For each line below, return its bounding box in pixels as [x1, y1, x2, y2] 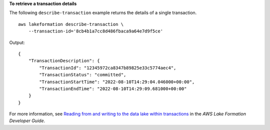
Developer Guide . [9, 118, 45, 124]
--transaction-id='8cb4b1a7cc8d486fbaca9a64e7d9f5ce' [28, 28, 163, 34]
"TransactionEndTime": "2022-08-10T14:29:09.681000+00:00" [39, 86, 187, 92]
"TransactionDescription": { [28, 58, 100, 64]
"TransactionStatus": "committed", [39, 72, 126, 78]
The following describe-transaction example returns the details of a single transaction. [9, 10, 197, 16]
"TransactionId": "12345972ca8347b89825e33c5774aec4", [39, 65, 176, 71]
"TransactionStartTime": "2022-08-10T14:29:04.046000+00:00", [39, 79, 195, 85]
